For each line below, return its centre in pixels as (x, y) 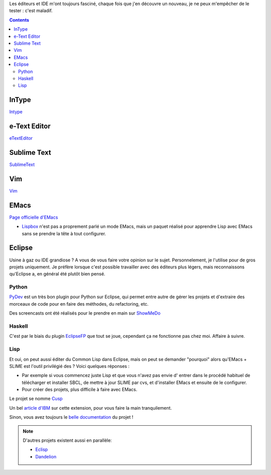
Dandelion (46, 456)
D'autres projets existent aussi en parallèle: (67, 440)
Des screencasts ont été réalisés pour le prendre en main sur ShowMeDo (85, 313)
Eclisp (42, 449)
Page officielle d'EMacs (34, 217)
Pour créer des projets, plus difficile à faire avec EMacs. (80, 390)
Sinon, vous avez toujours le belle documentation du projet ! (71, 417)
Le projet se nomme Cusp (36, 399)
